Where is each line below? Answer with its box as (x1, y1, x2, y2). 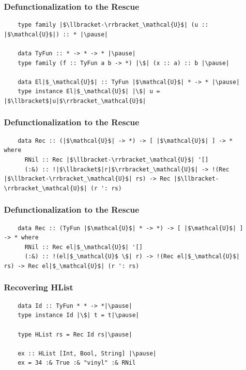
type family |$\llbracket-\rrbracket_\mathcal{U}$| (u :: (17, 21, 209, 29)
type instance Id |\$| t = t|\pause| (17, 312, 139, 319)
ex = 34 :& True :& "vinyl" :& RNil (17, 359, 136, 367)
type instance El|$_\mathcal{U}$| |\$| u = (17, 88, 160, 95)
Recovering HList (4, 281, 74, 293)
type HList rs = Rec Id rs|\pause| (17, 331, 132, 338)
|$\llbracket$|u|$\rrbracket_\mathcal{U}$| (4, 97, 146, 104)
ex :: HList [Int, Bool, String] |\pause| (17, 350, 156, 357)
